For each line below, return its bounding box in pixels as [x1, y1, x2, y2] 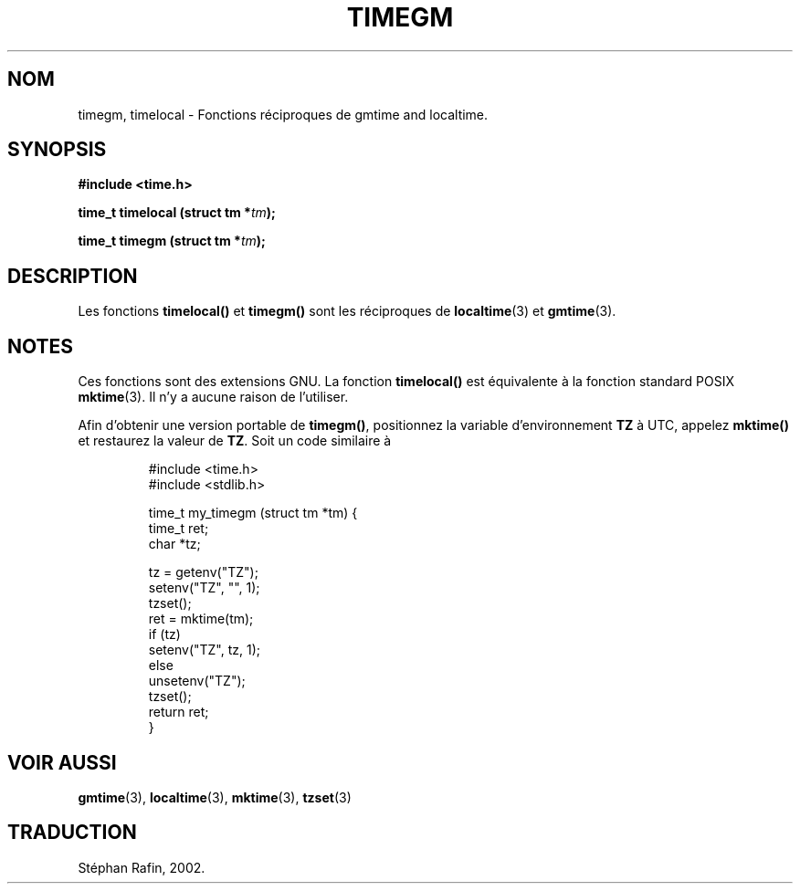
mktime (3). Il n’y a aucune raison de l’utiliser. [78, 389, 349, 405]
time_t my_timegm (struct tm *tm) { [148, 505, 358, 521]
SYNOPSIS [7, 138, 107, 162]
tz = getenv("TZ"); [148, 564, 258, 581]
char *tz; [148, 536, 201, 552]
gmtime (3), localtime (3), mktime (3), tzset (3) [78, 789, 352, 805]
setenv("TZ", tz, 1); [148, 642, 261, 658]
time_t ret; [148, 520, 209, 537]
